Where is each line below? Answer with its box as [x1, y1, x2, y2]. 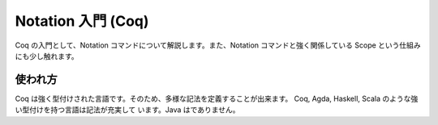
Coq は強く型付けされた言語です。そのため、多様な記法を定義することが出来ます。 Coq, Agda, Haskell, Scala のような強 [15, 94, 419, 103]
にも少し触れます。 [15, 51, 79, 60]
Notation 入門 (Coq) [15, 12, 149, 30]
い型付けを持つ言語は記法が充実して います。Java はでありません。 [15, 105, 240, 115]
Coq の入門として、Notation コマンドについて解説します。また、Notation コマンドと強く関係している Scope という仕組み [15, 40, 421, 50]
